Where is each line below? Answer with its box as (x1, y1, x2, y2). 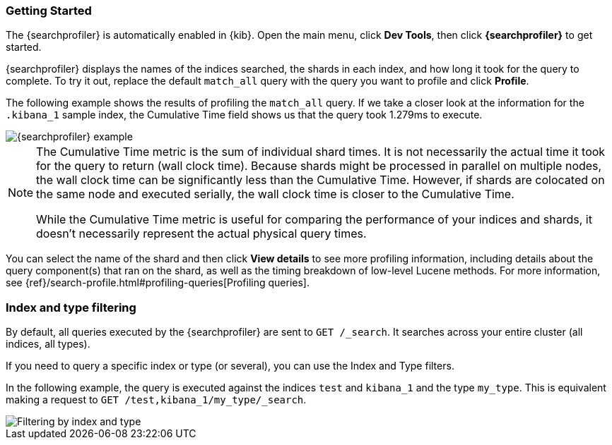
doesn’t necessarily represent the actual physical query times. (36, 226, 367, 241)
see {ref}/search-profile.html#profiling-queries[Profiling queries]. (6, 276, 310, 289)
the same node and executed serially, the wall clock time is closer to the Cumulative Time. (36, 187, 514, 202)
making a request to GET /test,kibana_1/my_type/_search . (6, 394, 307, 406)
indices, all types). (6, 338, 90, 350)
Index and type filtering (6, 300, 136, 315)
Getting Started (6, 4, 92, 18)
